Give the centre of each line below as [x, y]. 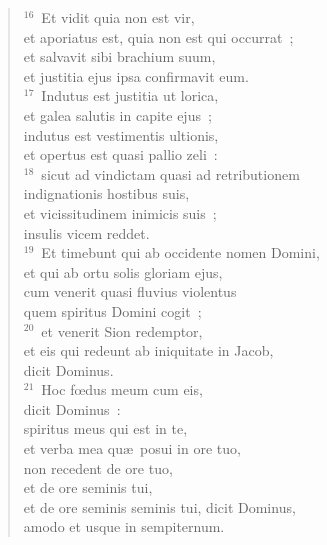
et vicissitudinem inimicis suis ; [120, 212]
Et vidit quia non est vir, [118, 17]
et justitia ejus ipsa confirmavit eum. [136, 75]
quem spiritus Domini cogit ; [112, 310]
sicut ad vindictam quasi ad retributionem [170, 173]
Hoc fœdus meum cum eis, [122, 389]
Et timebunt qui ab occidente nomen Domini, [180, 252]
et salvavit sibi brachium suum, [119, 56]
